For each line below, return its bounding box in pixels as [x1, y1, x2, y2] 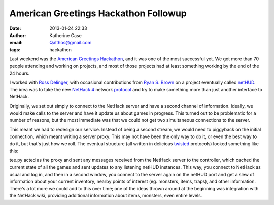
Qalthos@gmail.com [49, 40, 92, 46]
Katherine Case [49, 32, 82, 38]
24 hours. [9, 70, 30, 76]
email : [9, 40, 23, 46]
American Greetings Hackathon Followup [9, 8, 187, 19]
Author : [9, 32, 26, 38]
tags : [9, 46, 21, 53]
